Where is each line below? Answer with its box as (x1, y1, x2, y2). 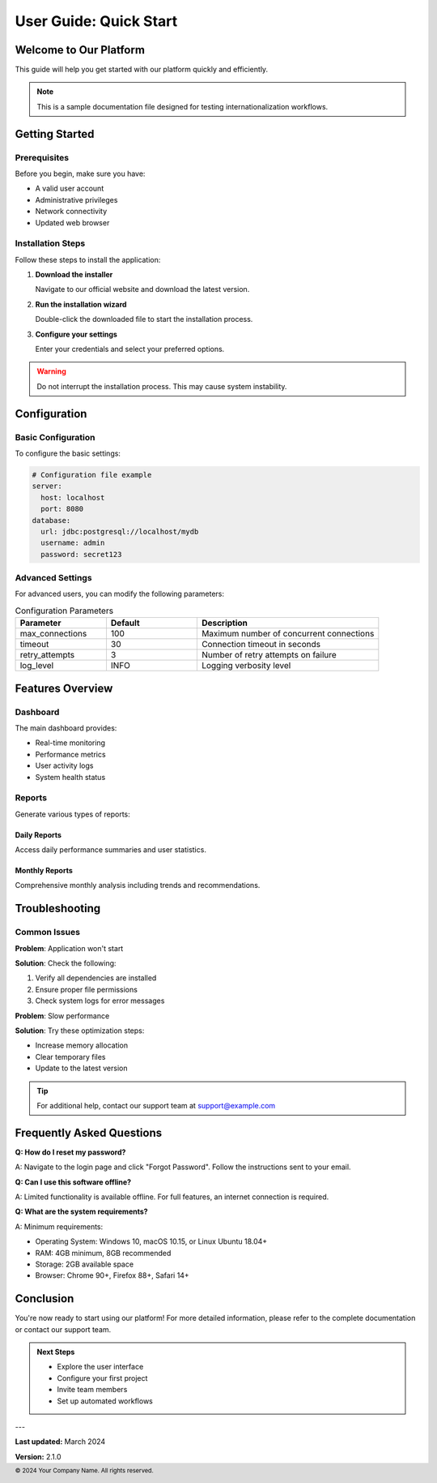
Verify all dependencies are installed (35, 973, 157, 983)
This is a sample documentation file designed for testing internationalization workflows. (36, 101, 329, 111)
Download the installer (35, 270, 113, 280)
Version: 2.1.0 (15, 1451, 62, 1461)
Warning (36, 366, 66, 376)
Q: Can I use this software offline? (15, 1177, 132, 1187)
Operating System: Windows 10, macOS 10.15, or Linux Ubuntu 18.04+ (35, 1237, 268, 1246)
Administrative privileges (35, 195, 118, 204)
